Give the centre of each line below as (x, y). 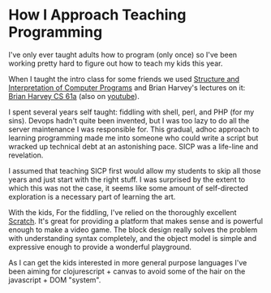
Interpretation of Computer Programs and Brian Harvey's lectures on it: (127, 88)
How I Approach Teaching (97, 15)
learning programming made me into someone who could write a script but (133, 138)
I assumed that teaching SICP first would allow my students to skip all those (135, 170)
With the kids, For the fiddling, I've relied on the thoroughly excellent (123, 212)
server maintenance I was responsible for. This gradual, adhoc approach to (134, 129)
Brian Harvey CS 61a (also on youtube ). (74, 96)
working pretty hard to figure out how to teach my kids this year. (116, 63)
